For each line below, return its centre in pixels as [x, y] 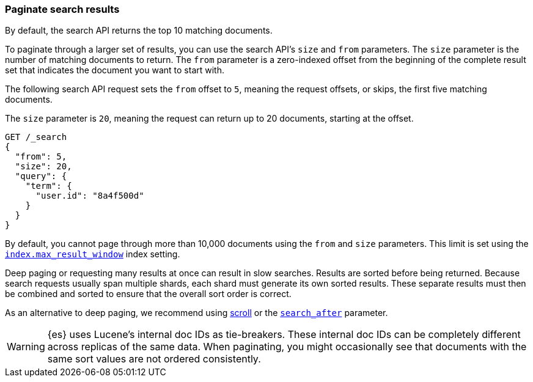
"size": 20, [43, 167]
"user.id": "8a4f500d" [90, 196]
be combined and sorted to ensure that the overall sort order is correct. [148, 294]
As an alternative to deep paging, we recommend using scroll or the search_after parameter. [197, 313]
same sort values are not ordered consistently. [154, 359]
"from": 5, [41, 157]
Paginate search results [62, 9]
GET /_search [36, 137]
